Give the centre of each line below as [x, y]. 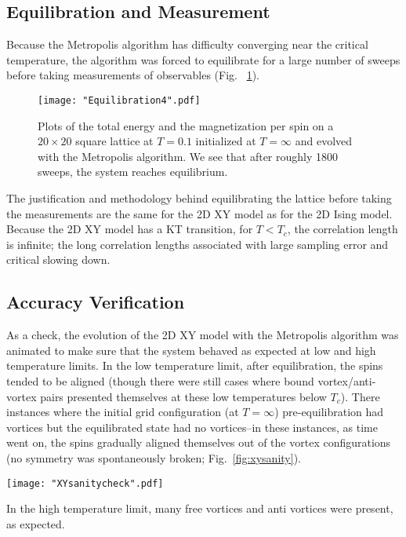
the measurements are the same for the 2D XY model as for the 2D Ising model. [199, 213]
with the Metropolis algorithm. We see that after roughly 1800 [188, 156]
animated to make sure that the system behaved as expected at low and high [191, 350]
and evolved [324, 141]
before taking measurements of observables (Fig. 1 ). [133, 75]
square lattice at [114, 141]
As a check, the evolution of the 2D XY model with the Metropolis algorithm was [203, 335]
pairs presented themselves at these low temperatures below [183, 396]
